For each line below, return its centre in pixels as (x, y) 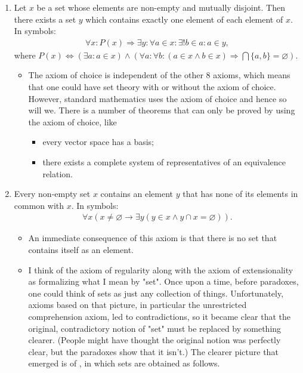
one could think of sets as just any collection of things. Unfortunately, (156, 293)
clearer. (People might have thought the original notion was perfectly (154, 340)
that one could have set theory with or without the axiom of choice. (152, 87)
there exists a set (45, 19)
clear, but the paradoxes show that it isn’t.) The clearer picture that (153, 351)
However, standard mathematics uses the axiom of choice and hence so (157, 98)
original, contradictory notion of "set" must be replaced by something (155, 328)
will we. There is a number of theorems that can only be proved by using (162, 110)
